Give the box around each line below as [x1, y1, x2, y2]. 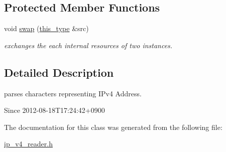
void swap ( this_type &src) [4, 23, 89, 34]
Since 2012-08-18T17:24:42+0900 [4, 105, 105, 115]
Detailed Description [4, 64, 114, 80]
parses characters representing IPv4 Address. [4, 88, 142, 98]
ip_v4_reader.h [4, 138, 53, 149]
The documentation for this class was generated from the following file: [4, 121, 222, 132]
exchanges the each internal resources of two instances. [4, 40, 173, 50]
